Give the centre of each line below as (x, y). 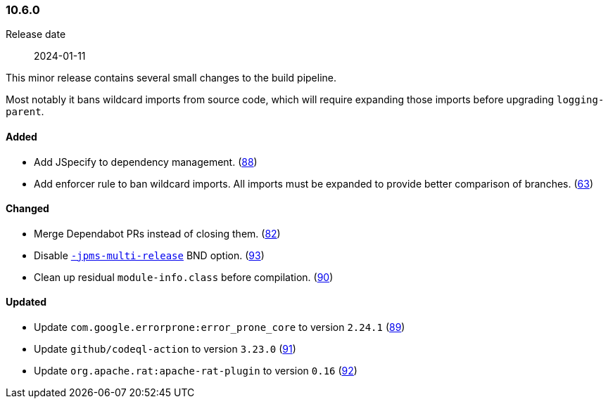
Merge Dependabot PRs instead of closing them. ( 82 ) (157, 233)
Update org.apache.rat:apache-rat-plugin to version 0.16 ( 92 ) (196, 371)
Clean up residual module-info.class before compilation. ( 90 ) (184, 277)
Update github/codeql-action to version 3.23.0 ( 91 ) (165, 349)
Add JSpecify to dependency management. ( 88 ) (146, 162)
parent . (25, 112)
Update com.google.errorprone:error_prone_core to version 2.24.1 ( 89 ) (220, 327)
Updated (26, 302)
